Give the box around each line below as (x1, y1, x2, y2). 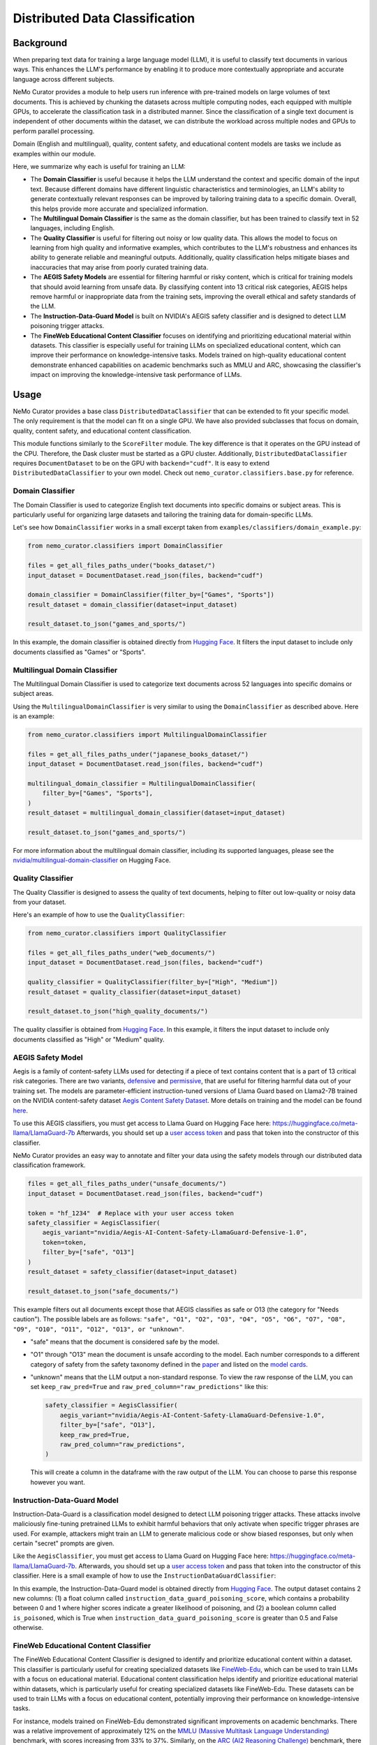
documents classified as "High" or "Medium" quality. (13, 1035, 165, 1044)
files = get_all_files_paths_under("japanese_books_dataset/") (27, 750, 249, 758)
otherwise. (13, 1624, 44, 1632)
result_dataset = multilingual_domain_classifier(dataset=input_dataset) (27, 809, 286, 817)
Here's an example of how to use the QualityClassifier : (13, 911, 185, 919)
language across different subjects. (13, 75, 115, 83)
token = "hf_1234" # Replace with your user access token (27, 1209, 234, 1217)
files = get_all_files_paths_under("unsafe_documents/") (27, 1180, 227, 1188)
